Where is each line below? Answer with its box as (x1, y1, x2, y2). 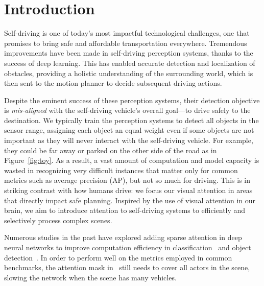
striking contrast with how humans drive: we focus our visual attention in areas (4, 185, 253, 196)
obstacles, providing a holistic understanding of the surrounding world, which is (4, 67, 253, 78)
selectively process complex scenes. (4, 214, 112, 225)
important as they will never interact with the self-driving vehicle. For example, (4, 135, 253, 146)
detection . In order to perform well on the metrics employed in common (4, 252, 232, 263)
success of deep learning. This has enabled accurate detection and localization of (4, 57, 255, 68)
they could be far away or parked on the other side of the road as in (4, 145, 217, 155)
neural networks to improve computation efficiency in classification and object (4, 242, 251, 252)
